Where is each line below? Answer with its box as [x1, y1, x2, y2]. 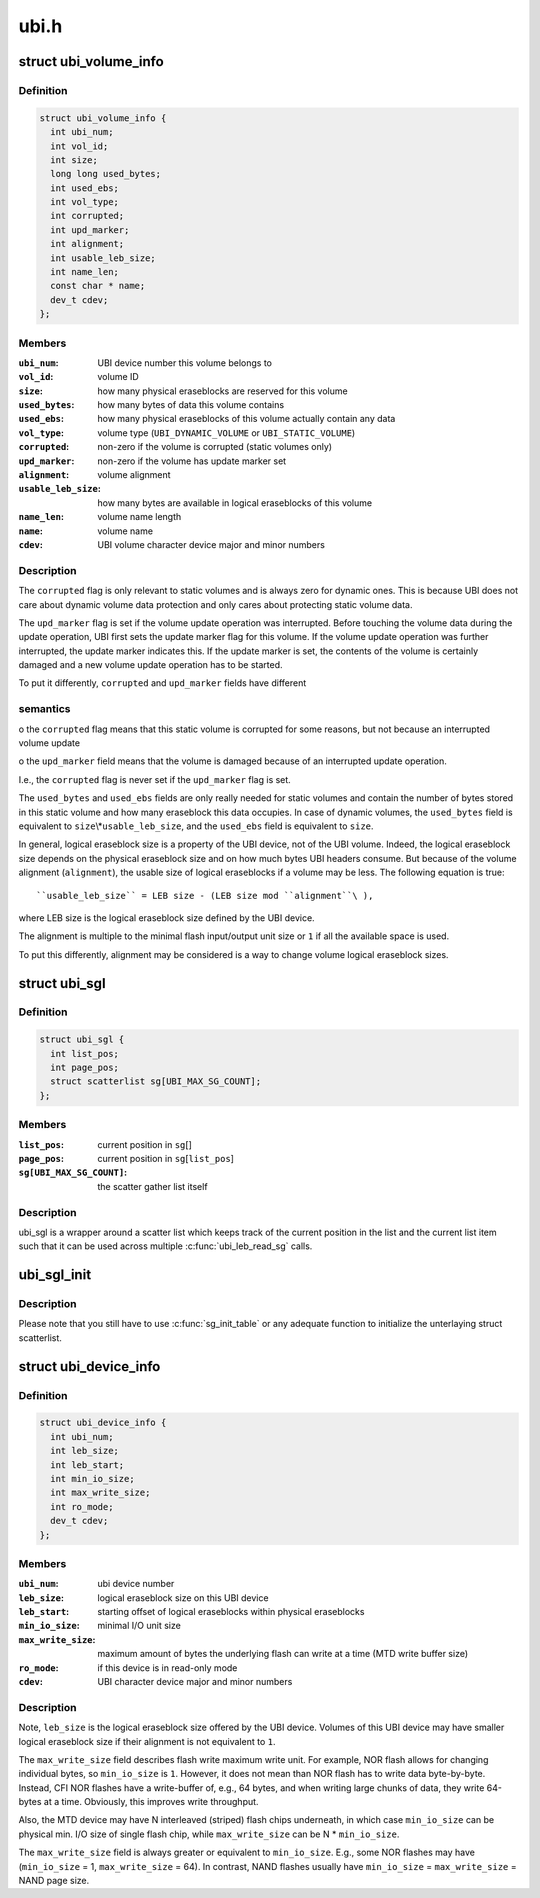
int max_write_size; [50, 1487, 151, 1499]
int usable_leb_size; [50, 252, 157, 264]
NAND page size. [18, 1875, 90, 1887]
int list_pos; [50, 1048, 120, 1059]
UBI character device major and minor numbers [97, 1675, 293, 1687]
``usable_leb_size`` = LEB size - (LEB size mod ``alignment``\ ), [36, 890, 374, 901]
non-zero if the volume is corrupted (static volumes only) [97, 441, 333, 453]
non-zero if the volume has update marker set [97, 455, 287, 467]
